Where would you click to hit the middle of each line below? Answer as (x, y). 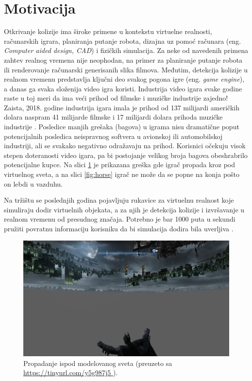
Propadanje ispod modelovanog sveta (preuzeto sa (98, 363)
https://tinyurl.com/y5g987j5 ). (71, 372)
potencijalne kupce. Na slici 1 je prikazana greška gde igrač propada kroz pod (119, 165)
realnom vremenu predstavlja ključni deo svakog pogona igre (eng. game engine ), (124, 79)
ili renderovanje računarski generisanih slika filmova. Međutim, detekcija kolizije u (126, 69)
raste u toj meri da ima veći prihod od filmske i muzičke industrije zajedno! (116, 98)
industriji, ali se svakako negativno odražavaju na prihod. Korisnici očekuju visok (125, 146)
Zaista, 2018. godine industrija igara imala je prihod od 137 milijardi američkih (122, 107)
